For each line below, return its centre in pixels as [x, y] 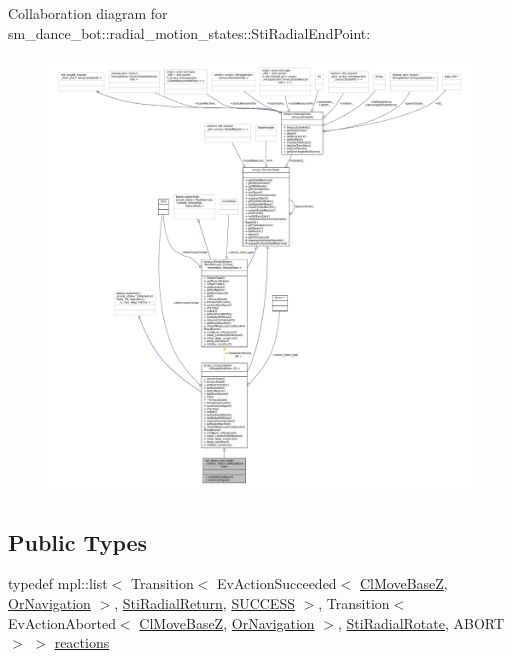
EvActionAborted [62, 622]
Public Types [78, 541]
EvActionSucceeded [277, 583]
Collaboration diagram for [88, 13]
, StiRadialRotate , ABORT [421, 622]
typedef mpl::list [58, 583]
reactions [82, 642]
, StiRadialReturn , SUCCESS [204, 602]
